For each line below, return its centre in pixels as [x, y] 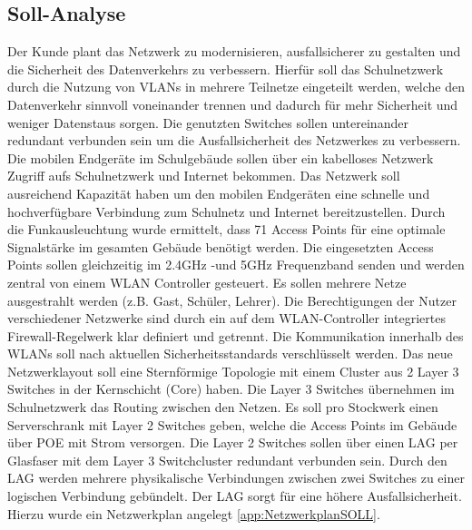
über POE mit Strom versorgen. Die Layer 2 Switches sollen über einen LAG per [233, 442]
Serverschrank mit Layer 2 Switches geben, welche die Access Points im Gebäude [232, 424]
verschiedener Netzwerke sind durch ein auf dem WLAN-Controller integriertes [226, 318]
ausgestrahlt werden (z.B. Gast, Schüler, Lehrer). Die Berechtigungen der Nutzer [232, 300]
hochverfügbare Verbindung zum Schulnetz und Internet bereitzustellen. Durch [226, 211]
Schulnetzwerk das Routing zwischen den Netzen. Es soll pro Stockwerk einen [223, 407]
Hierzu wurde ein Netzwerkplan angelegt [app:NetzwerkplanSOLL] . [194, 513]
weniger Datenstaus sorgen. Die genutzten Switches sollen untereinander [208, 122]
